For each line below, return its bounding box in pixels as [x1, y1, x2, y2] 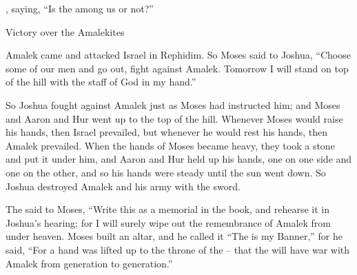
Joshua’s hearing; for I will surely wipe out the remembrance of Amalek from [6, 215, 331, 230]
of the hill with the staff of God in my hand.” [6, 74, 196, 89]
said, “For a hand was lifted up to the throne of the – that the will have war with [6, 242, 350, 256]
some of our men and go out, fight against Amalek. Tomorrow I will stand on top [6, 61, 349, 75]
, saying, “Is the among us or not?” [6, 1, 154, 15]
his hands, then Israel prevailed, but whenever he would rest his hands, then [6, 125, 327, 139]
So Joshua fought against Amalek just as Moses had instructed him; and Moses [6, 97, 340, 112]
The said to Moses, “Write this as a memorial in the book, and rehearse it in [6, 202, 329, 216]
